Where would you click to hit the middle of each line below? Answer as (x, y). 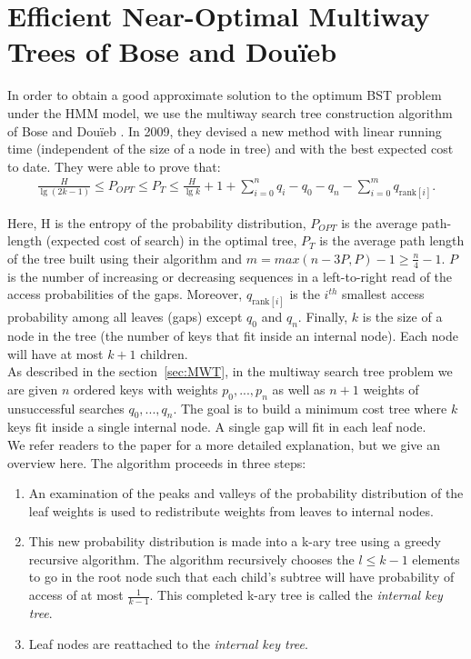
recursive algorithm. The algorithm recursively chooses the (191, 559)
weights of (391, 389)
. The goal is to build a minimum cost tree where (310, 408)
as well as (299, 389)
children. (164, 353)
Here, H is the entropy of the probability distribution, (157, 222)
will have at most (55, 353)
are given (33, 389)
